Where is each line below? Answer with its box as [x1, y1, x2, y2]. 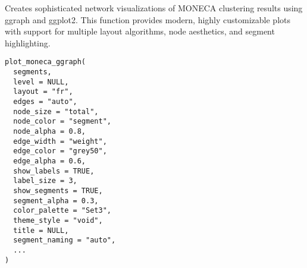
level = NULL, [13, 77, 69, 86]
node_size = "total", [13, 107, 99, 116]
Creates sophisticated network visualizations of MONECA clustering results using [5, 2, 303, 14]
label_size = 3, [13, 176, 77, 185]
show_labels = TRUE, [13, 166, 95, 175]
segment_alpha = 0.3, [13, 196, 99, 205]
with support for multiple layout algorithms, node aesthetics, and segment [5, 25, 275, 37]
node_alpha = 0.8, [13, 127, 86, 135]
